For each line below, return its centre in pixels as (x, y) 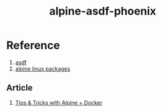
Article (20, 88)
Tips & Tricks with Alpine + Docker (59, 102)
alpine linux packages (42, 69)
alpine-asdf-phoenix (103, 11)
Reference (33, 45)
